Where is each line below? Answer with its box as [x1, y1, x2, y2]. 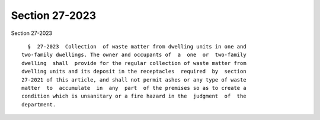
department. [21, 101, 56, 108]
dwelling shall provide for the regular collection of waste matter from [21, 60, 247, 66]
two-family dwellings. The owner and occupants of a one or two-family [21, 51, 247, 59]
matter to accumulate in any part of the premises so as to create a [21, 85, 247, 91]
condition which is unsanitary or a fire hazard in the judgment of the [21, 93, 247, 100]
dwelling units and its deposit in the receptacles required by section [21, 68, 247, 75]
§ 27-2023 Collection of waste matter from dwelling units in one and [27, 43, 247, 50]
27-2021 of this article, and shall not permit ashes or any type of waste [21, 76, 247, 83]
